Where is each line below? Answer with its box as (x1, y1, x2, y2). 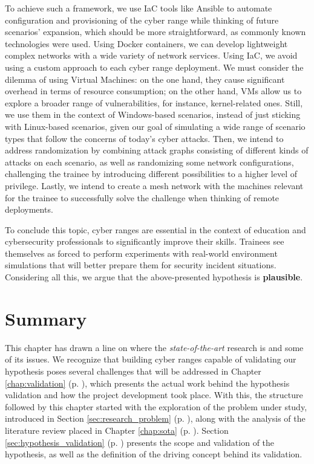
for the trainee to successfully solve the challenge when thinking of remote (5, 191, 280, 204)
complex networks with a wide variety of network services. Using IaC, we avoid (5, 49, 298, 62)
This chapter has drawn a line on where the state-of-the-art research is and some (5, 341, 304, 353)
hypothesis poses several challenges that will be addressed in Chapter (5, 364, 261, 377)
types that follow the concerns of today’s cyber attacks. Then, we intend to (5, 132, 284, 144)
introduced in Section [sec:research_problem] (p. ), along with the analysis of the (5, 412, 306, 425)
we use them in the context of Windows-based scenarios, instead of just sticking (5, 108, 301, 121)
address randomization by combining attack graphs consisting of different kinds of (5, 144, 309, 156)
